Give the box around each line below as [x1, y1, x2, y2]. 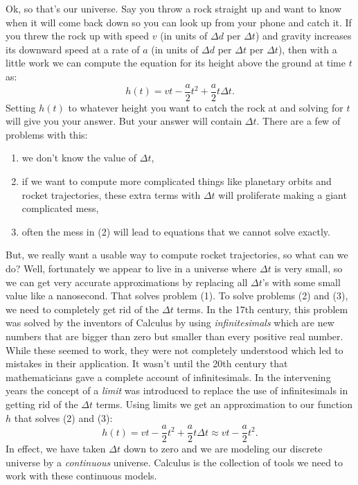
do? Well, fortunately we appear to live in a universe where [6, 261, 257, 275]
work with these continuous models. [6, 468, 157, 483]
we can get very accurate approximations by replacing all [6, 274, 248, 289]
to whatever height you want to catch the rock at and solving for [68, 100, 343, 114]
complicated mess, [21, 201, 99, 215]
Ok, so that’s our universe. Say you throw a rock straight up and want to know [6, 1, 342, 15]
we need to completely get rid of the [6, 301, 159, 316]
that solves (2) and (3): [14, 410, 113, 425]
